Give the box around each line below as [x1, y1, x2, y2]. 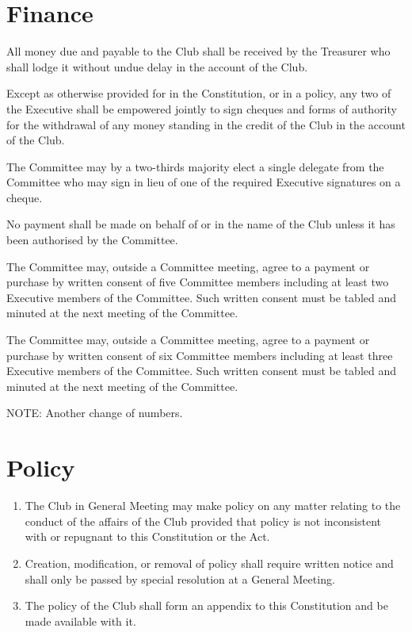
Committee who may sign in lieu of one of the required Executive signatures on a [6, 174, 401, 190]
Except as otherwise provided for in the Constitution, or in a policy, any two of [6, 85, 391, 102]
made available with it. [25, 612, 136, 629]
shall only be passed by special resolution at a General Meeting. [25, 570, 335, 587]
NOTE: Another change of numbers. [6, 404, 183, 421]
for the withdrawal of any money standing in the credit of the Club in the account [6, 116, 406, 132]
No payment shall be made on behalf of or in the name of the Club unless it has [6, 216, 395, 232]
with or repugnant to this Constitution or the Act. [25, 528, 270, 545]
